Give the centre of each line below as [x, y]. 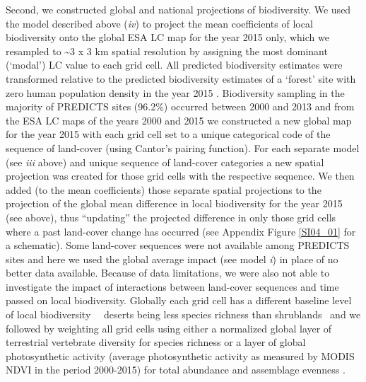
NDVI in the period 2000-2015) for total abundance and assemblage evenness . [176, 370]
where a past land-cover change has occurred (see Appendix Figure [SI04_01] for [181, 231]
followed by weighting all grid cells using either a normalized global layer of [169, 328]
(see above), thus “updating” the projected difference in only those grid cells [171, 217]
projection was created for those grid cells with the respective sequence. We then [180, 176]
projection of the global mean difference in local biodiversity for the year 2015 [174, 203]
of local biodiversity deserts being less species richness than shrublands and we [183, 314]
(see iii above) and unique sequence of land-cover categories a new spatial [165, 162]
